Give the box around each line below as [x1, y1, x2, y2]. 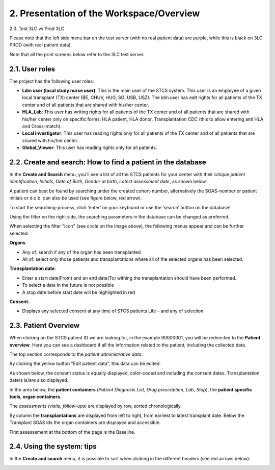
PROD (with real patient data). [9, 42, 72, 48]
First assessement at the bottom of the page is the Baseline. [9, 429, 135, 435]
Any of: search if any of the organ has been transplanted [22, 249, 141, 255]
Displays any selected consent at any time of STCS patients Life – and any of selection [22, 308, 204, 314]
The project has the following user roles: [9, 78, 94, 84]
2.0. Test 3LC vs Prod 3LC [9, 26, 65, 32]
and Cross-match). [22, 123, 62, 129]
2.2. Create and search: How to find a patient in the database [9, 158, 206, 166]
